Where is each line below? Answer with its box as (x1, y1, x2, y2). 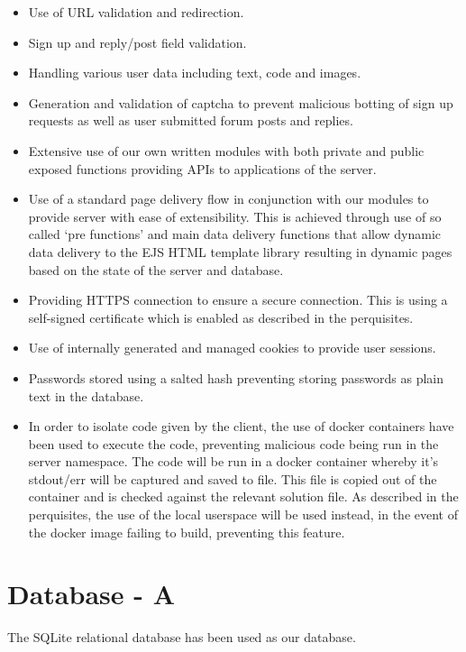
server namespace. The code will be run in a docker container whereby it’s (28, 452, 439, 471)
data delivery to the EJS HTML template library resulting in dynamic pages (28, 242, 452, 261)
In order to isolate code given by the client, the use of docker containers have (28, 417, 454, 436)
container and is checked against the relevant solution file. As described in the (28, 487, 459, 506)
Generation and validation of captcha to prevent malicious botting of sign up (28, 93, 453, 112)
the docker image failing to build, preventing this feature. (28, 522, 345, 541)
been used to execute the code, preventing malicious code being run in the (28, 434, 439, 453)
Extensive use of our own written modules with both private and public (28, 141, 425, 160)
